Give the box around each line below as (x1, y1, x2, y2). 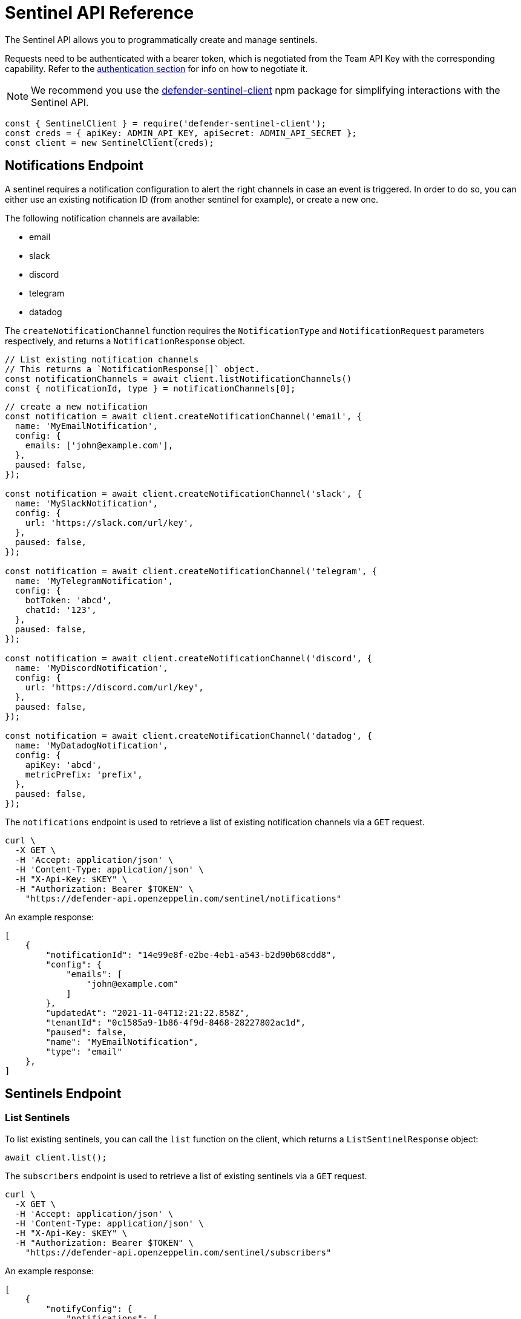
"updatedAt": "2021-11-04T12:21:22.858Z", (45, 1007, 250, 1018)
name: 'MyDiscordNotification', (15, 663, 168, 673)
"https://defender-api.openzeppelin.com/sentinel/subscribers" (25, 1247, 332, 1257)
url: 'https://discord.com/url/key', (25, 682, 204, 692)
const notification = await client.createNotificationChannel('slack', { (5, 488, 362, 499)
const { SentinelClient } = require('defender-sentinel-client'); (5, 118, 327, 128)
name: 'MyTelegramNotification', (15, 575, 174, 586)
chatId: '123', (25, 604, 97, 615)
